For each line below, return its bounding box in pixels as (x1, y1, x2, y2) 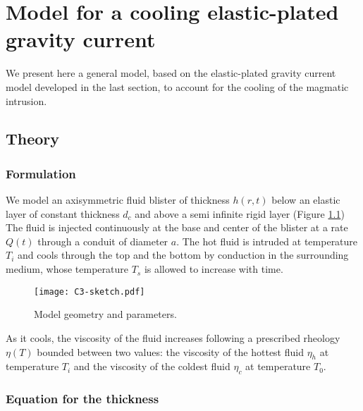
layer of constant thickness (6, 206, 120, 221)
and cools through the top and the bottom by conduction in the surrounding (18, 247, 349, 262)
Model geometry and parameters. (34, 307, 177, 321)
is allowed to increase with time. (144, 262, 283, 276)
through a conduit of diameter (37, 233, 168, 248)
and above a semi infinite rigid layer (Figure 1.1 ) (135, 206, 345, 221)
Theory (6, 128, 60, 149)
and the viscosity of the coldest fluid (73, 359, 230, 374)
